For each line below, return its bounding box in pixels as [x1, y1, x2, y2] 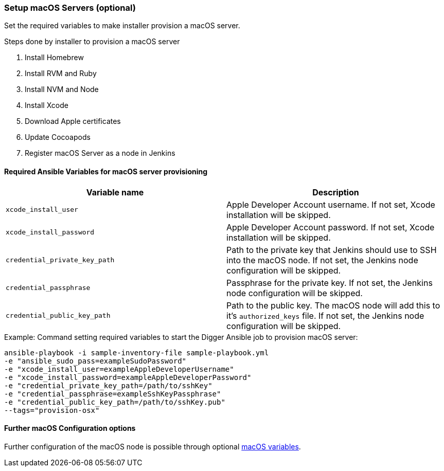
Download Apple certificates [25, 117, 121, 126]
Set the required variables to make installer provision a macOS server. [4, 21, 240, 30]
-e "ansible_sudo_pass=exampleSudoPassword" [4, 356, 187, 365]
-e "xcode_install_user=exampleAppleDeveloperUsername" [4, 365, 234, 373]
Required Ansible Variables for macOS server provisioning [4, 167, 208, 176]
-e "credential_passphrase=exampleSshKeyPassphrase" [4, 389, 221, 398]
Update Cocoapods [25, 133, 91, 142]
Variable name [86, 187, 144, 197]
